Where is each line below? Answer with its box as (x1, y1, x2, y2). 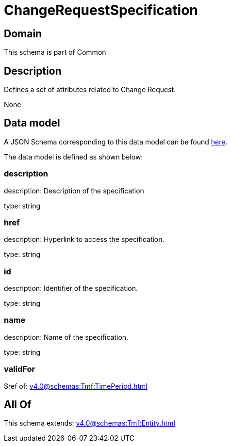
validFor (4, 364, 35, 374)
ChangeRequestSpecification (4, 2, 198, 18)
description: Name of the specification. (4, 333, 129, 341)
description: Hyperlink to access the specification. (4, 235, 165, 244)
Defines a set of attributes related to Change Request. (4, 85, 176, 94)
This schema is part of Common (4, 48, 106, 57)
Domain (4, 27, 42, 40)
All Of (4, 398, 32, 411)
